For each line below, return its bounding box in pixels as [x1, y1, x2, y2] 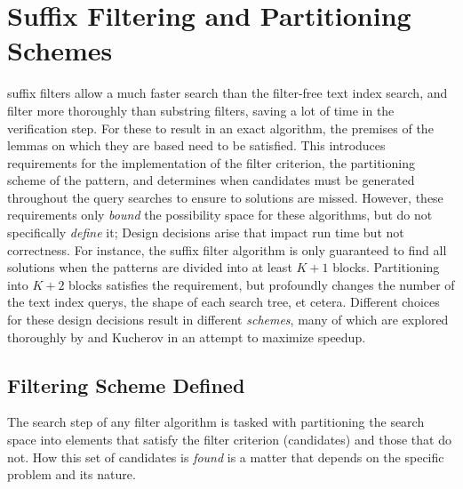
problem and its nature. [7, 465, 136, 484]
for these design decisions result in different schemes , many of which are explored [7, 310, 449, 329]
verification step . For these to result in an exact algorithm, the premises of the [7, 118, 434, 137]
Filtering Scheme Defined [7, 371, 245, 398]
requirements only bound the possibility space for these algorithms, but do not [7, 205, 433, 224]
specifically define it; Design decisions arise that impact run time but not [7, 223, 404, 242]
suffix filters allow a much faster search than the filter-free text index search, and [7, 84, 448, 102]
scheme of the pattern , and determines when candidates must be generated [7, 171, 415, 189]
